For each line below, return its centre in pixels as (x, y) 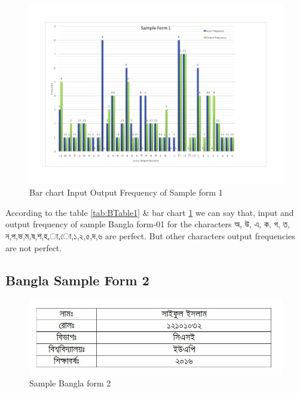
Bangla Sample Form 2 (77, 280)
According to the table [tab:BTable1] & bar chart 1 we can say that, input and (150, 212)
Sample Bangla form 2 (70, 383)
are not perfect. (34, 247)
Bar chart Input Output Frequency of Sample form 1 (126, 192)
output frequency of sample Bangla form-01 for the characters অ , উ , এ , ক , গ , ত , (148, 224)
